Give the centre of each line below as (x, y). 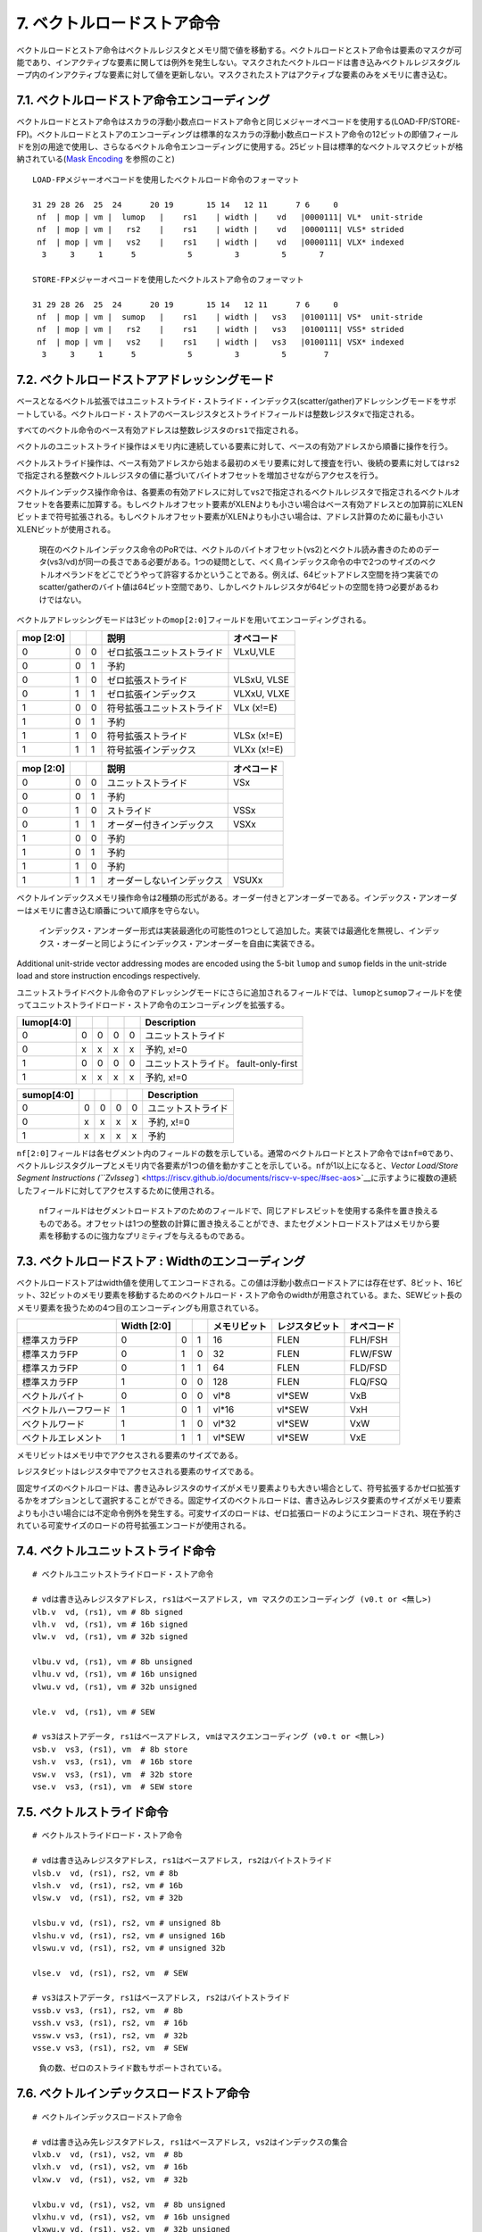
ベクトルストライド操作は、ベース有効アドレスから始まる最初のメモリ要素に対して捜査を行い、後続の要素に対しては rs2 (238, 462)
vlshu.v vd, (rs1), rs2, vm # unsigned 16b (129, 1936)
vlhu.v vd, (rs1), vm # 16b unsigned (115, 1674)
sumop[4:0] (48, 1095)
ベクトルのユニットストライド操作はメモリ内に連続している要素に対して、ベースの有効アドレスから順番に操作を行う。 (234, 446)
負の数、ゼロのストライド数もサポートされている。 (133, 2068)
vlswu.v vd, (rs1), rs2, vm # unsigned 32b (129, 1948)
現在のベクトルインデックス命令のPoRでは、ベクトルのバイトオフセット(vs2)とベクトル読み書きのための (231, 550)
